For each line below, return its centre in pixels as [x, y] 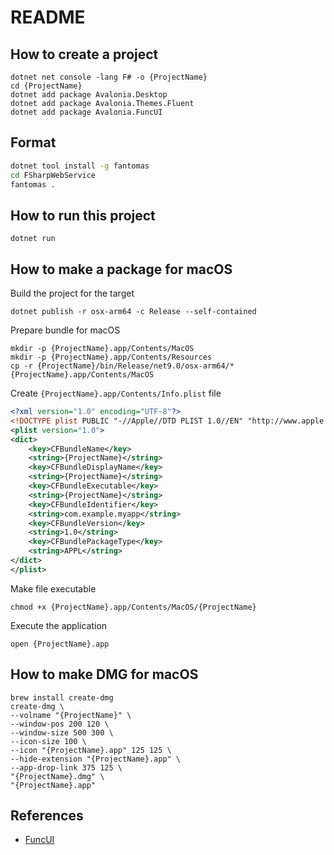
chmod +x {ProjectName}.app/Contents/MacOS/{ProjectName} [133, 607]
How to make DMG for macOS [104, 674]
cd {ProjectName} [46, 86]
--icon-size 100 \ [48, 741]
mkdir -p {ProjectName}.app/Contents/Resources [111, 357]
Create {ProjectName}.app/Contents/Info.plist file [116, 393]
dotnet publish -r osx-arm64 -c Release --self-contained [133, 312]
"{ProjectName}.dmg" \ [57, 776]
